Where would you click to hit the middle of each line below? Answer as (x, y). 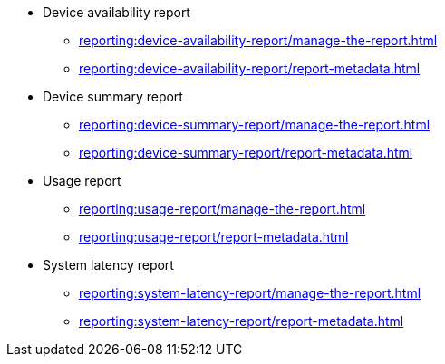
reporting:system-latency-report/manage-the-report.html (250, 293)
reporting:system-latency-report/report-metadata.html (242, 321)
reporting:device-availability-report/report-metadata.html (250, 68)
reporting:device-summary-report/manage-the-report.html (255, 125)
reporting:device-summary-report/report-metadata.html (246, 153)
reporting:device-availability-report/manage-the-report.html (258, 40)
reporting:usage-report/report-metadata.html (214, 237)
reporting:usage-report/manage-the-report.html (222, 209)
